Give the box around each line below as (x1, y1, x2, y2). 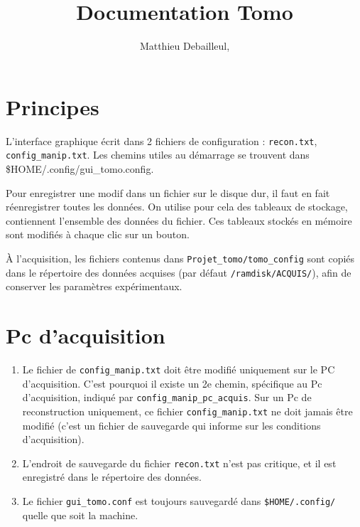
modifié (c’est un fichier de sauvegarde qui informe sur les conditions (22, 417, 321, 432)
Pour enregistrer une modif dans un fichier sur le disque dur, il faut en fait (6, 185, 330, 200)
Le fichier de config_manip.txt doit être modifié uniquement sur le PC (22, 361, 335, 376)
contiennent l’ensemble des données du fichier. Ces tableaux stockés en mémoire (6, 213, 352, 228)
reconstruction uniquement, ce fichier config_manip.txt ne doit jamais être (22, 403, 353, 418)
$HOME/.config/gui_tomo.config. (6, 161, 154, 176)
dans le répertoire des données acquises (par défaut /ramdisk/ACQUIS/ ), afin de (6, 265, 351, 280)
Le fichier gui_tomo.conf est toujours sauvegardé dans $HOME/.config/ (22, 493, 336, 508)
